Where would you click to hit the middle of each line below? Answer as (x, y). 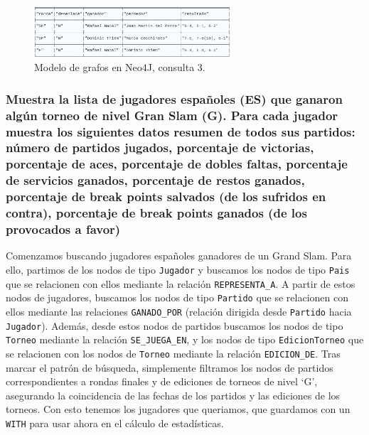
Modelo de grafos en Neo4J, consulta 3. (120, 67)
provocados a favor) (63, 229)
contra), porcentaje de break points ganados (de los (156, 213)
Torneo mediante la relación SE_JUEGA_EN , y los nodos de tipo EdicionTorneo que (185, 339)
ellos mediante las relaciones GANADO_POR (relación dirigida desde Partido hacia (179, 311)
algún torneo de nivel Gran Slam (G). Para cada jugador (172, 115)
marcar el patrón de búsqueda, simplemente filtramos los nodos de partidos (170, 367)
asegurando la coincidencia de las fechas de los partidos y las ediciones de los (173, 395)
